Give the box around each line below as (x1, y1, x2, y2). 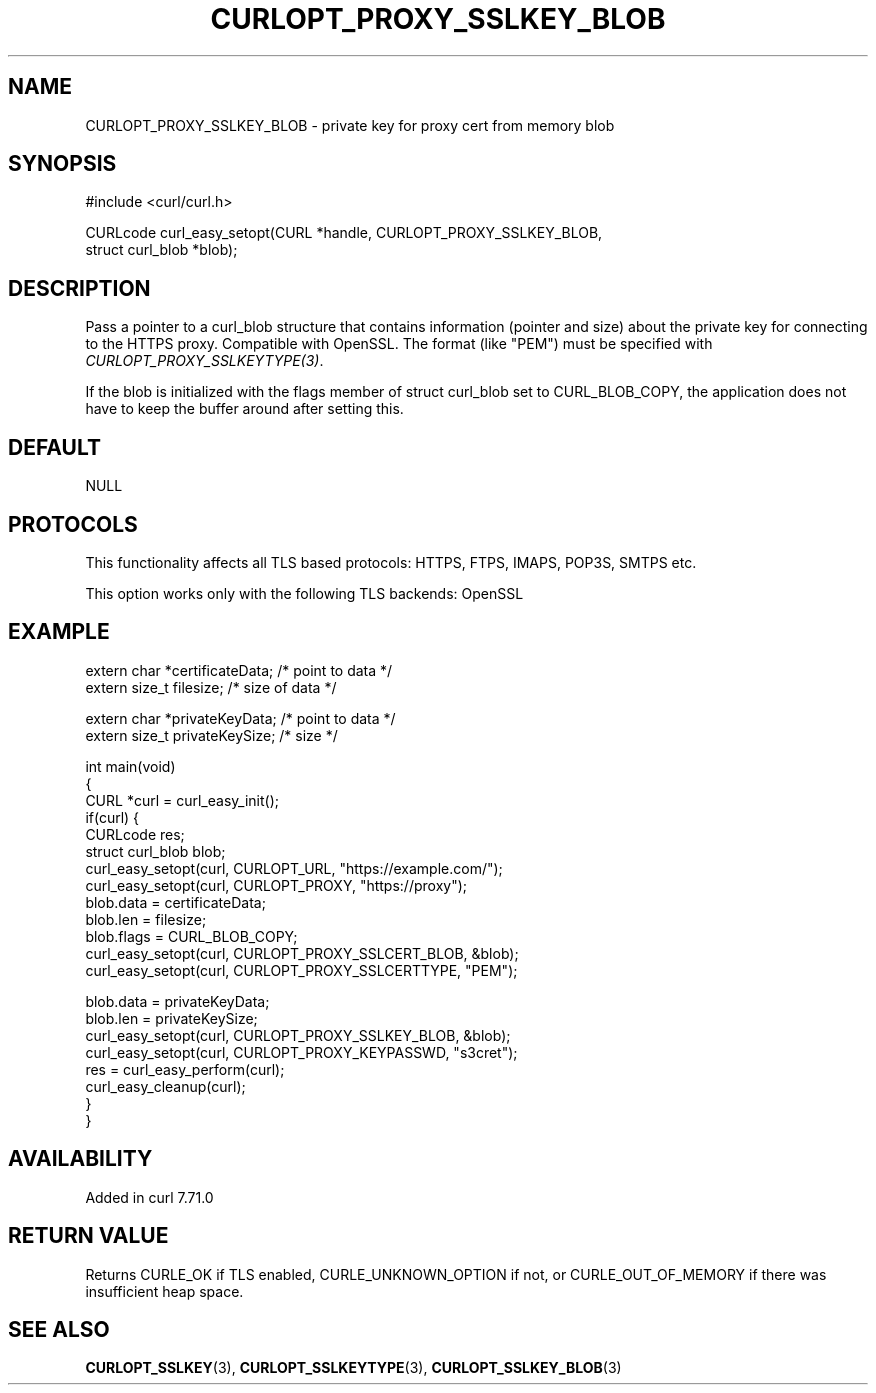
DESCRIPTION (8, 275, 151, 301)
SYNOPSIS (8, 151, 117, 177)
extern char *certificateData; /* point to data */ (85, 661, 393, 679)
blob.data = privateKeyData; (85, 992, 270, 1010)
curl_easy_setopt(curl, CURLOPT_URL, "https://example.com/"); (85, 859, 503, 877)
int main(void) (85, 757, 176, 775)
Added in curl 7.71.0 (85, 1188, 214, 1206)
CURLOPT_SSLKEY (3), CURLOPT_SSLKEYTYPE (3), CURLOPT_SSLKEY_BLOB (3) (85, 1359, 622, 1377)
